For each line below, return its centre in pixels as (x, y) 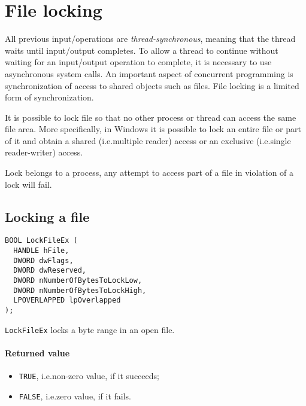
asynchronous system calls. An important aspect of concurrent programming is (149, 73)
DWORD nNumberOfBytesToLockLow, (78, 281)
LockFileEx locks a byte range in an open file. (90, 329)
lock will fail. (28, 184)
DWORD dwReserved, (50, 271)
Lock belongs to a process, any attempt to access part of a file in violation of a (149, 173)
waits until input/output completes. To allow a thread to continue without (142, 50)
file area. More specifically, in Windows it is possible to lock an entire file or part (153, 129)
